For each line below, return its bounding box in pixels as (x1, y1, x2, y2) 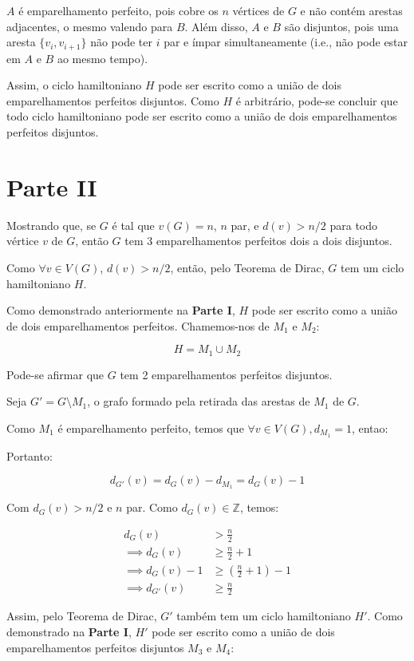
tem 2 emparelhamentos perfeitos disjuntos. (120, 366, 333, 382)
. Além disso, (184, 18, 248, 34)
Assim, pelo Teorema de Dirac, (6, 608, 157, 624)
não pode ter (90, 34, 152, 50)
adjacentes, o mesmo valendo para (6, 18, 173, 34)
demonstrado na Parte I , (6, 623, 132, 640)
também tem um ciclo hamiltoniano (176, 608, 351, 624)
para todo (329, 216, 377, 233)
